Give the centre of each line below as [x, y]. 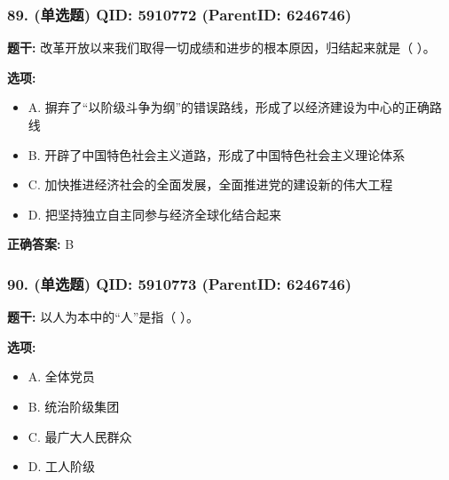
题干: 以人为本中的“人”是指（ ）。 [103, 317]
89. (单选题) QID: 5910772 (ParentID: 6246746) [180, 14]
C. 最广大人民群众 [80, 436]
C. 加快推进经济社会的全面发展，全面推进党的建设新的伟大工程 [210, 184]
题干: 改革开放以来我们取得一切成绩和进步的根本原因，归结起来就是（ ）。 [221, 48]
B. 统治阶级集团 [74, 406]
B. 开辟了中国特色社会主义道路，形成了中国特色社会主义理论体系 [217, 154]
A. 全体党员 [61, 376]
